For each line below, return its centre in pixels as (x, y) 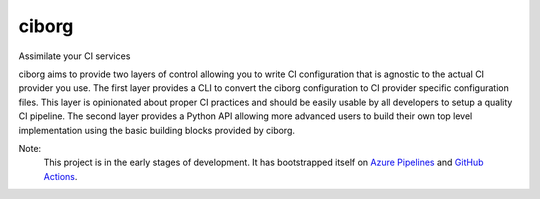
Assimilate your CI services (74, 56)
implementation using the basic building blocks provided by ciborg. (156, 130)
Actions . (60, 176)
